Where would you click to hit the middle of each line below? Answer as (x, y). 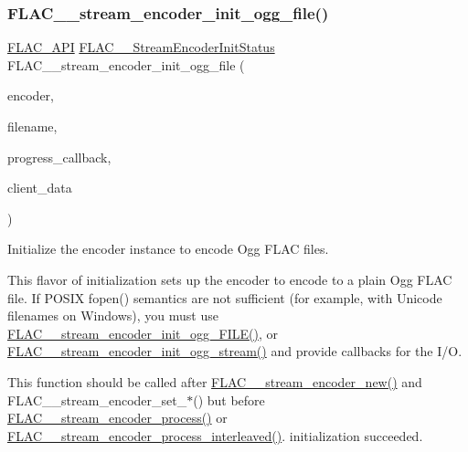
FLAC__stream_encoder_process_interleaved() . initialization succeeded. (215, 435)
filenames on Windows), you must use (113, 315)
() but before (229, 399)
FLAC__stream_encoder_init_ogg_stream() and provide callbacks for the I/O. (235, 351)
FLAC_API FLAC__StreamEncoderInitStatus (141, 47)
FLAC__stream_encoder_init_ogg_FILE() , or (143, 333)
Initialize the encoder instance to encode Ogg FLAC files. (168, 249)
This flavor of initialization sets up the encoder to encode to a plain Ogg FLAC (230, 279)
